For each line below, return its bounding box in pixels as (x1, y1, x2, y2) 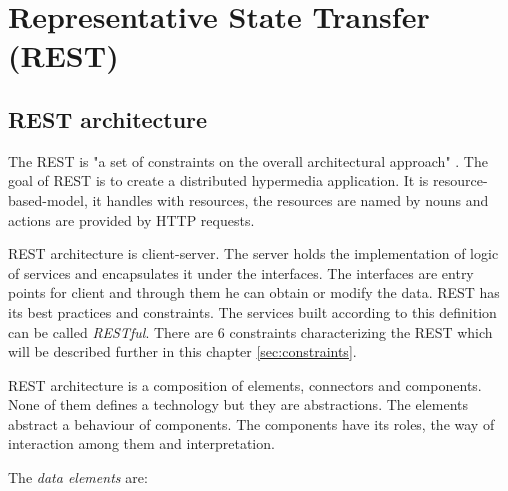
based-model (8, 189, 84, 210)
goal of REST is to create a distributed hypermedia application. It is (8, 170, 429, 191)
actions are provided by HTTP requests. (8, 209, 255, 230)
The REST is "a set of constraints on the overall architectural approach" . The (8, 150, 488, 171)
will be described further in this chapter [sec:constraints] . (8, 341, 357, 362)
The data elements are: (8, 467, 148, 488)
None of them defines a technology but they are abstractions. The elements (8, 394, 469, 415)
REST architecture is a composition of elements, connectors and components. (8, 374, 482, 395)
